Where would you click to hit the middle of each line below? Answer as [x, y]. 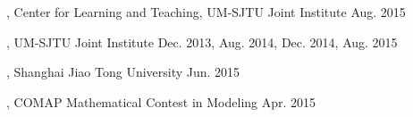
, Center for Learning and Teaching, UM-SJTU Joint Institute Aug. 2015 [206, 12]
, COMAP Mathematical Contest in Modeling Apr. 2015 [161, 101]
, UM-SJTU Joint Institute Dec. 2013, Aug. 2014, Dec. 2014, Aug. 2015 [202, 42]
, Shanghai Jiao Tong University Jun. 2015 [123, 72]
